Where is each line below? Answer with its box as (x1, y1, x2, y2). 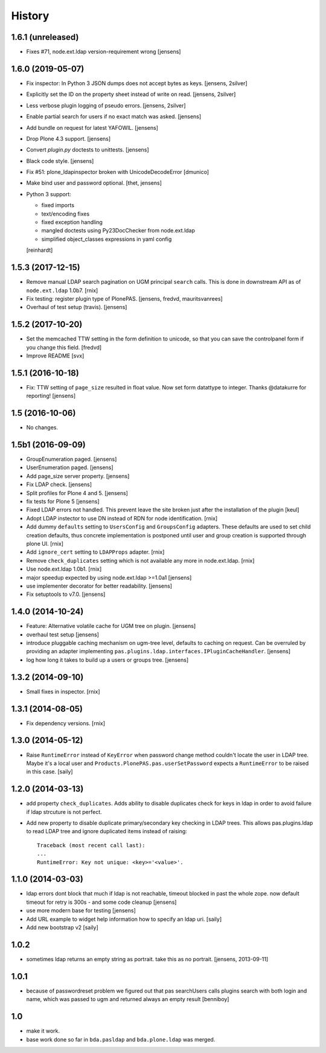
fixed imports (41, 202, 75, 209)
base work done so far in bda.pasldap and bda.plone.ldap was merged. (26, 1035, 216, 1043)
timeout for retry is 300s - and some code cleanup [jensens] (26, 898, 177, 906)
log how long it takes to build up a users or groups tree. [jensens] (26, 656, 189, 664)
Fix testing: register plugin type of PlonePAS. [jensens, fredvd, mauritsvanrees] (26, 295, 223, 302)
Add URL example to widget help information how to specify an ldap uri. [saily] (26, 915, 222, 923)
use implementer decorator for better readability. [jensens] (26, 582, 172, 589)
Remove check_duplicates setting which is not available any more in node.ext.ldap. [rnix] (26, 557, 255, 564)
